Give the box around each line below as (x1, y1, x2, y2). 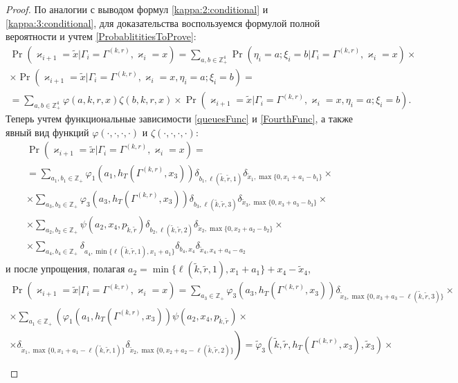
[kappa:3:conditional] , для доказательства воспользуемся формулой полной (6, 15, 320, 30)
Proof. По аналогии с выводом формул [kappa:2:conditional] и (6, 2, 268, 16)
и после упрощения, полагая (6, 261, 125, 276)
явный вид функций (6, 124, 89, 139)
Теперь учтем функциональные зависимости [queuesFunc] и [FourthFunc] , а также (6, 111, 353, 126)
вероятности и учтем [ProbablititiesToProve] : (6, 29, 196, 44)
